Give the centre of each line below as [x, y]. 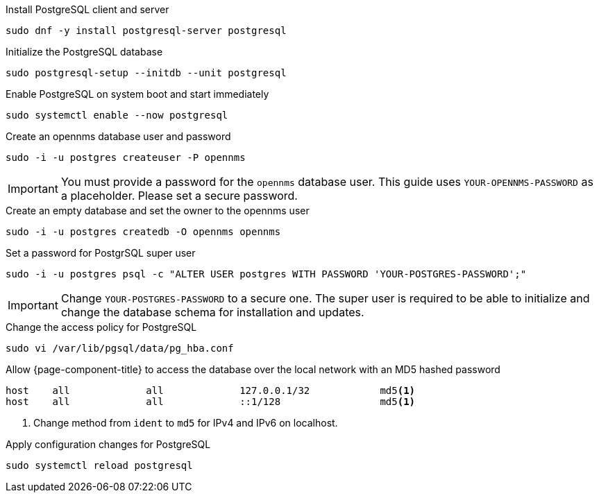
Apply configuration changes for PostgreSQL [108, 444]
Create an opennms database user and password [118, 136]
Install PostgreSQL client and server [87, 9]
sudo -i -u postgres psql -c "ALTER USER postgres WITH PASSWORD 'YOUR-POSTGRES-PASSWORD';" [266, 274]
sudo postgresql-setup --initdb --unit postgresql [146, 73]
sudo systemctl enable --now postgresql [117, 115]
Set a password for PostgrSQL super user [101, 253]
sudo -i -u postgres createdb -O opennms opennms [143, 232]
